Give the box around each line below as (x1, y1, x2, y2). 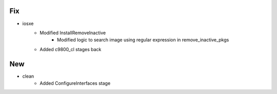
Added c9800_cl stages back (39, 46, 102, 52)
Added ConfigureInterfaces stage (39, 80, 111, 86)
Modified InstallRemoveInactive (39, 30, 106, 36)
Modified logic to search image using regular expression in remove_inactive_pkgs (57, 37, 229, 43)
